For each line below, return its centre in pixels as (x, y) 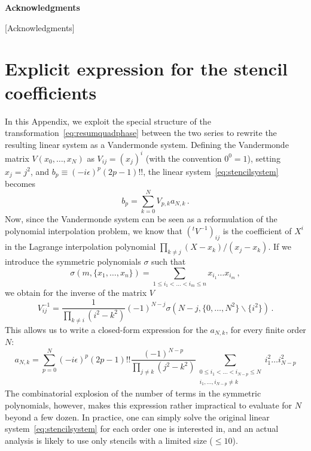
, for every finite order (266, 329)
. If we (280, 246)
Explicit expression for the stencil (147, 69)
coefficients (51, 92)
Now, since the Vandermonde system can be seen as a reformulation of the (141, 218)
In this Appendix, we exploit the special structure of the (108, 121)
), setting (264, 158)
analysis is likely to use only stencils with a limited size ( (109, 440)
